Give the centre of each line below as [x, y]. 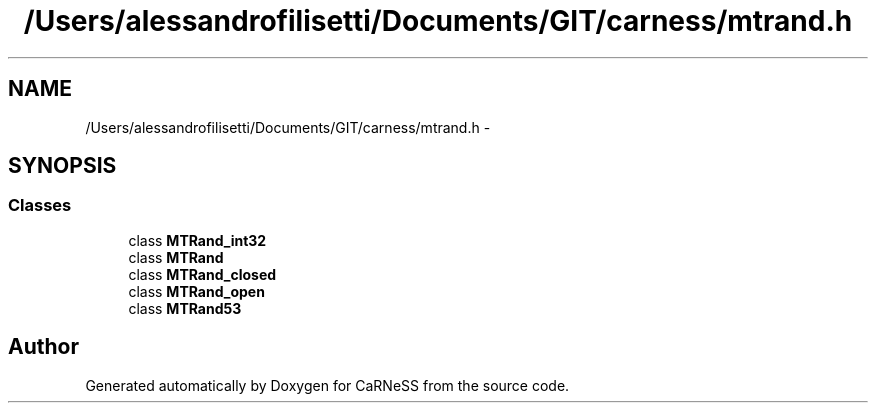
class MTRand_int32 [197, 240]
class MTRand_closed [202, 274]
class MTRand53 [185, 308]
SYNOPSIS [62, 166]
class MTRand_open [196, 291]
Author [43, 347]
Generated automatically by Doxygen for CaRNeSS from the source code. [327, 385]
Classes [40, 205]
